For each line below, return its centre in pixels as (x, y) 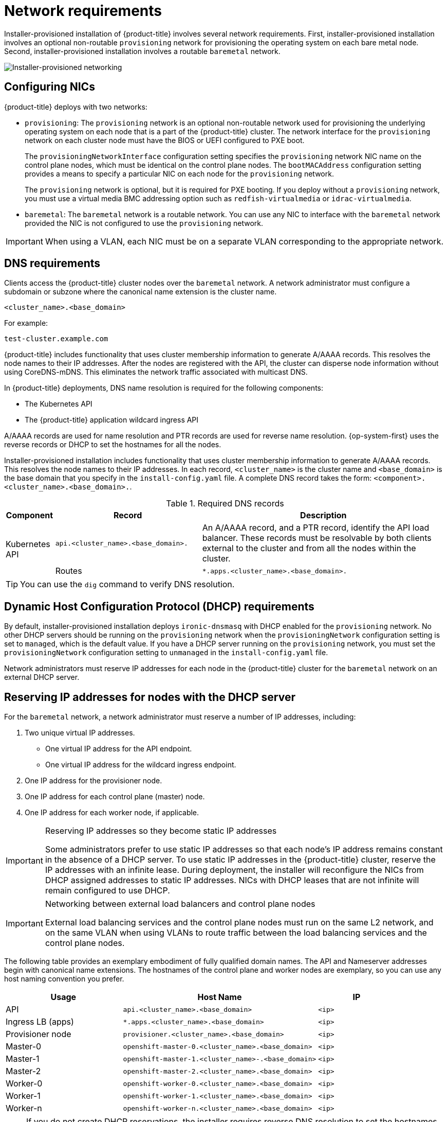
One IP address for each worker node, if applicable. (112, 813)
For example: (26, 323)
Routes (69, 571)
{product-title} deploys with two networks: (76, 107)
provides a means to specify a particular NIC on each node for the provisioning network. (179, 173)
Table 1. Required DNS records (225, 504)
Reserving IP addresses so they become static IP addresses (161, 831)
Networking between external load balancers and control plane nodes (180, 904)
